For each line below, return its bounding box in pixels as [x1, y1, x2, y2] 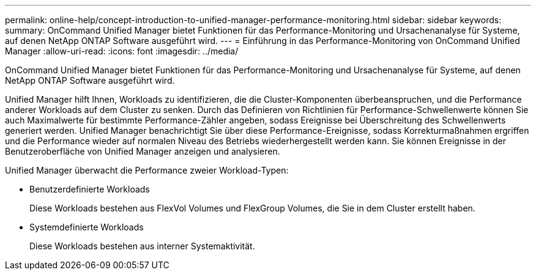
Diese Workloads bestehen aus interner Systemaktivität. [29, 241, 255, 251]
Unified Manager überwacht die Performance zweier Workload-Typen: [5, 165, 289, 175]
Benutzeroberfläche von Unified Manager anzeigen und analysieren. [5, 146, 280, 156]
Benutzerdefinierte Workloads [29, 184, 150, 194]
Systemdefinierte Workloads [29, 222, 144, 232]
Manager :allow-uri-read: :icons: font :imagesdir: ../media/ [5, 46, 239, 56]
